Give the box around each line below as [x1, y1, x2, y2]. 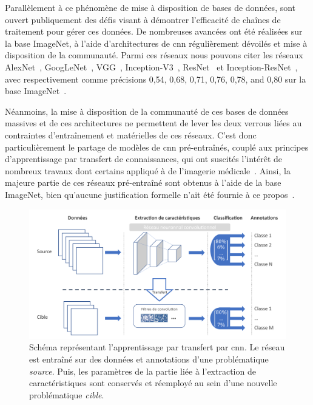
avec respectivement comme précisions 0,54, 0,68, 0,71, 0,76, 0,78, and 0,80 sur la [5, 72, 306, 85]
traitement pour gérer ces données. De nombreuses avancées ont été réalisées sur [5, 25, 303, 38]
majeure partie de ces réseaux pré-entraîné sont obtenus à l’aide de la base [5, 176, 281, 189]
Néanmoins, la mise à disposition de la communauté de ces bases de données [5, 104, 289, 117]
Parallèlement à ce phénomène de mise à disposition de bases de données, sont [5, 1, 296, 13]
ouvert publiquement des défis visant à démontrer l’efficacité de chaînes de [5, 13, 281, 26]
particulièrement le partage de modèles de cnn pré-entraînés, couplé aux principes [5, 140, 309, 153]
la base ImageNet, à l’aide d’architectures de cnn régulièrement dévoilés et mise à [5, 36, 308, 49]
